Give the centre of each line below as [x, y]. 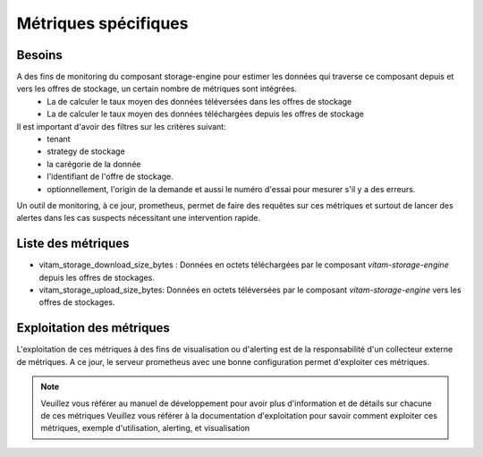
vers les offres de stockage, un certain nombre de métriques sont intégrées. [157, 89]
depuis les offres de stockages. [97, 277]
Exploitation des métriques [93, 328]
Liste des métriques [73, 244]
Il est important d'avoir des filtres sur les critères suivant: [122, 126]
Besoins [39, 55]
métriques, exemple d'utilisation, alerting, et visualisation [145, 428]
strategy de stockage [86, 151]
